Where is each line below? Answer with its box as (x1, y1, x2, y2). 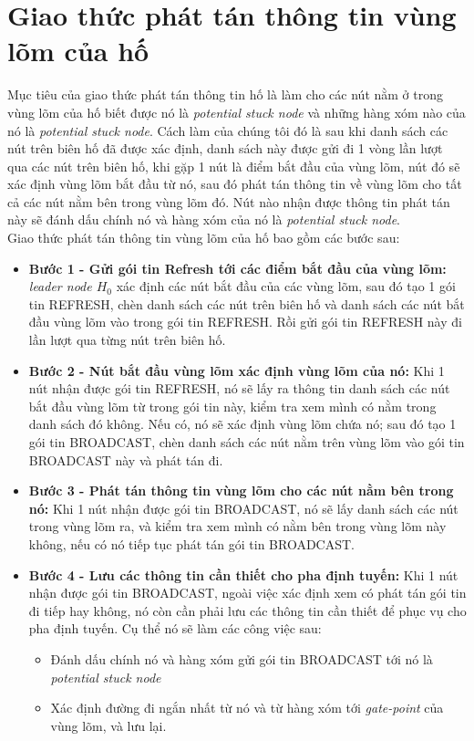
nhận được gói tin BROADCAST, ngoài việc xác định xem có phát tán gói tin (28, 583, 467, 602)
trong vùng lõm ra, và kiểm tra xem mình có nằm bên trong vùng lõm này (28, 517, 447, 536)
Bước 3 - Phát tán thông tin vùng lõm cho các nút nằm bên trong (28, 481, 454, 500)
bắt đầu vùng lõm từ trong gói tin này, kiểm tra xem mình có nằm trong (28, 396, 437, 415)
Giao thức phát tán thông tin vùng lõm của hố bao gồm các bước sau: (7, 228, 400, 247)
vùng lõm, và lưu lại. (50, 715, 167, 735)
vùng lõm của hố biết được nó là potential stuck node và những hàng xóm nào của (7, 102, 466, 121)
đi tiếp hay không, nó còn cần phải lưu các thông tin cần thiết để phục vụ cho (28, 600, 467, 620)
